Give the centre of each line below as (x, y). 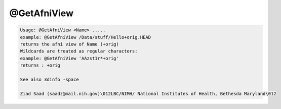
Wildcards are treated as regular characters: (79, 51)
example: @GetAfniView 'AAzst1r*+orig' (69, 58)
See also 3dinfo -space (50, 79)
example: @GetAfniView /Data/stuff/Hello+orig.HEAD (86, 37)
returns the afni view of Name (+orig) (69, 44)
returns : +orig (40, 65)
